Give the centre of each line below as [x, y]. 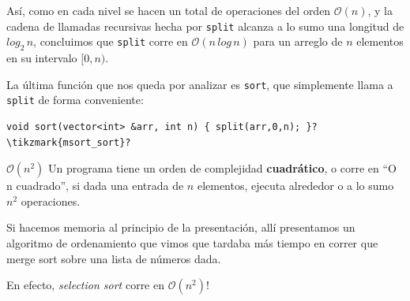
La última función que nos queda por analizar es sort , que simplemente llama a [200, 84]
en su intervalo [42, 58]
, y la [380, 10]
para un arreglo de [298, 41]
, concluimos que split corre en [111, 41]
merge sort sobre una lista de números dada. [114, 258]
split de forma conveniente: [75, 100]
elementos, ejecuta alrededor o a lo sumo [295, 186]
